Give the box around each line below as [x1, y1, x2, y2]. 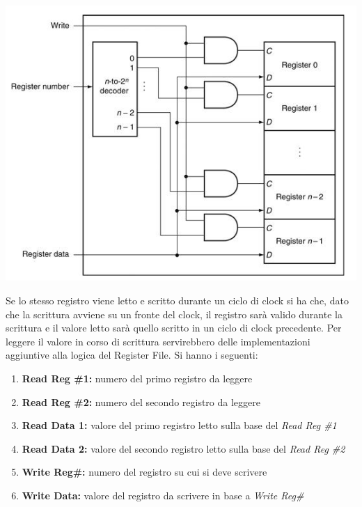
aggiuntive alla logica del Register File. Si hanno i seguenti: [6, 348, 258, 362]
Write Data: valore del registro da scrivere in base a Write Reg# [22, 487, 304, 502]
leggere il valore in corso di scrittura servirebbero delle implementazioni [6, 334, 310, 348]
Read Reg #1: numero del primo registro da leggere [22, 370, 253, 385]
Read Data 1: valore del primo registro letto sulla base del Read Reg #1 [22, 418, 337, 432]
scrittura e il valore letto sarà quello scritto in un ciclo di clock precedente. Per [6, 320, 342, 335]
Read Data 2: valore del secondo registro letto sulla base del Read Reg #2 [22, 441, 345, 455]
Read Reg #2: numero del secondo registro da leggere [22, 394, 260, 409]
